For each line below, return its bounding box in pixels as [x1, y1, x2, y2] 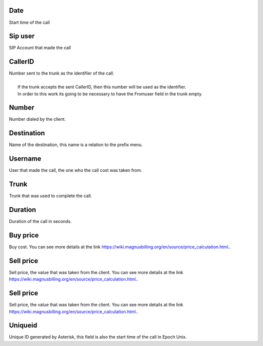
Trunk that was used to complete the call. [9, 193, 92, 199]
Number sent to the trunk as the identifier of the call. [9, 71, 114, 76]
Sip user [9, 32, 35, 40]
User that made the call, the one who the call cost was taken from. [9, 167, 142, 173]
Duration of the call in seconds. [9, 219, 72, 224]
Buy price [9, 231, 39, 239]
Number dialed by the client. [9, 116, 66, 122]
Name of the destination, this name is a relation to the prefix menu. [9, 142, 143, 148]
